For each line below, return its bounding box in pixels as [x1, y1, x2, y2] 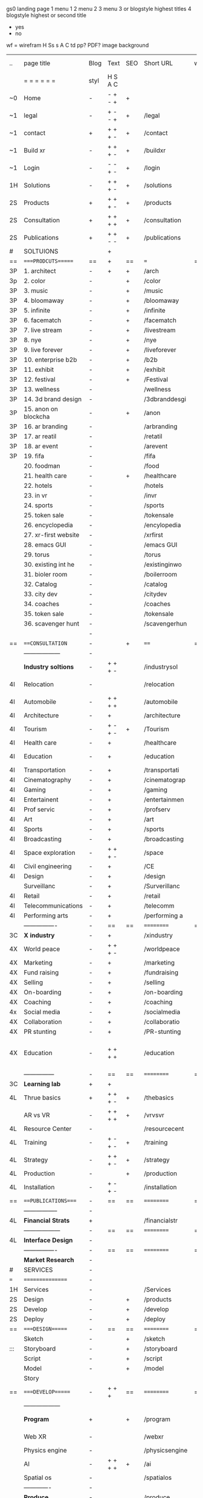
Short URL [144, 59, 173, 67]
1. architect [24, 267, 56, 275]
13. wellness [24, 385, 60, 393]
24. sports [24, 501, 53, 509]
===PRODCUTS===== [24, 258, 74, 265]
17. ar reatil [24, 432, 57, 440]
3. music [24, 286, 48, 295]
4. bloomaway [24, 297, 64, 305]
